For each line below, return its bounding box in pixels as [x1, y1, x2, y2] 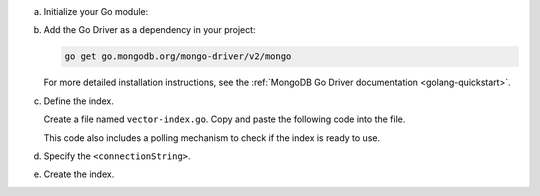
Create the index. [43, 168, 115, 180]
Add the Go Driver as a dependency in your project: [43, 24, 256, 36]
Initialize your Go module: [43, 6, 149, 17]
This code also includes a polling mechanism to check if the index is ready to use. [43, 131, 380, 144]
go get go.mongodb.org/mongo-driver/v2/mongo [64, 51, 292, 62]
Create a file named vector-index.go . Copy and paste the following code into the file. [43, 113, 406, 125]
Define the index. [43, 95, 114, 107]
